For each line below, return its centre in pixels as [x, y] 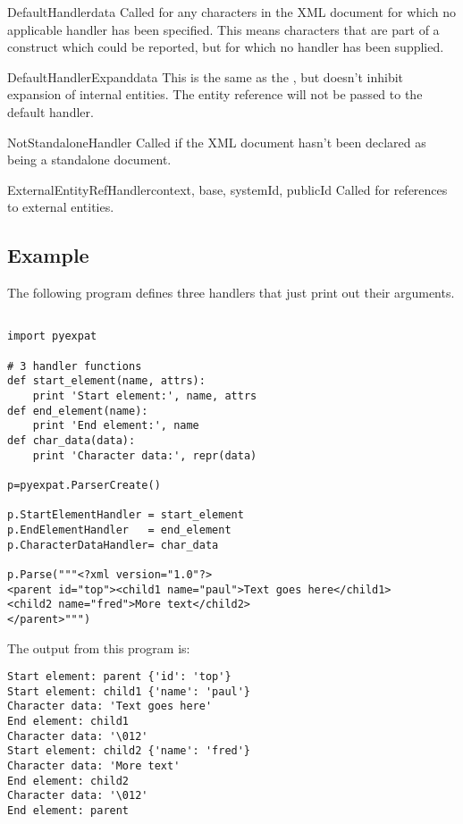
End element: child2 [68, 781]
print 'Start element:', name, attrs [145, 396]
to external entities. [61, 207]
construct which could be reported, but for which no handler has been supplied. [226, 47]
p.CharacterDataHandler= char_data [113, 545]
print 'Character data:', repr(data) [145, 455]
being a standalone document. [89, 160]
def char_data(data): [72, 440]
